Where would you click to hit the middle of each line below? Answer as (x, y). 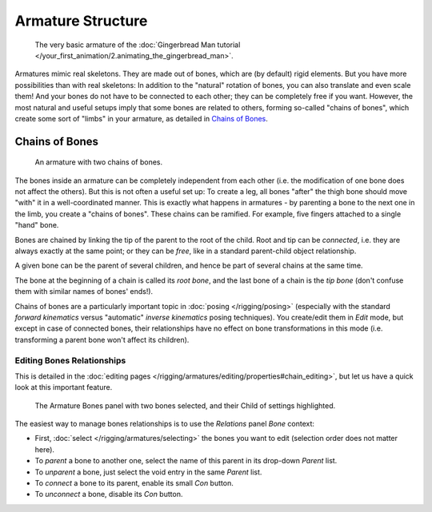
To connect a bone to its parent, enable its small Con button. (134, 483)
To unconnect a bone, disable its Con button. (109, 494)
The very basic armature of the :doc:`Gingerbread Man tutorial (138, 45)
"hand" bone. (37, 225)
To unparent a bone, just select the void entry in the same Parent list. (148, 472)
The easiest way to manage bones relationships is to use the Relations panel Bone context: (165, 424)
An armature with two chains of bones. (99, 162)
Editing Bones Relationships (70, 360)
